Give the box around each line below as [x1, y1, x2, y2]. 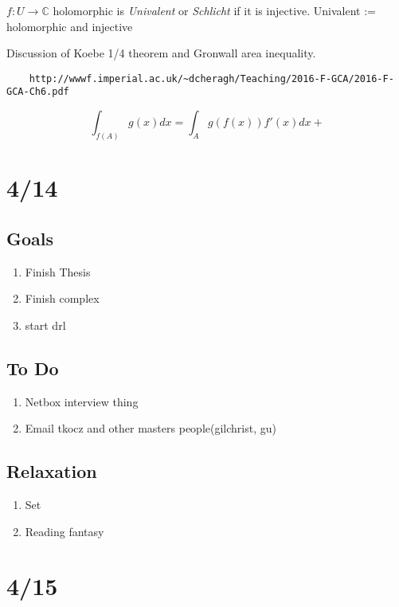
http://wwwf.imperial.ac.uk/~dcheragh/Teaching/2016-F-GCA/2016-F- [29, 72, 394, 84]
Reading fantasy [25, 523, 104, 539]
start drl [25, 316, 66, 333]
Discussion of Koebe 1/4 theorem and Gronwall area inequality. [6, 45, 316, 61]
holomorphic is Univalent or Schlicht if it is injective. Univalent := [53, 2, 377, 18]
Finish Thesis [25, 263, 91, 280]
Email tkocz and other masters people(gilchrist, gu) [25, 420, 276, 437]
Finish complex [25, 290, 100, 307]
